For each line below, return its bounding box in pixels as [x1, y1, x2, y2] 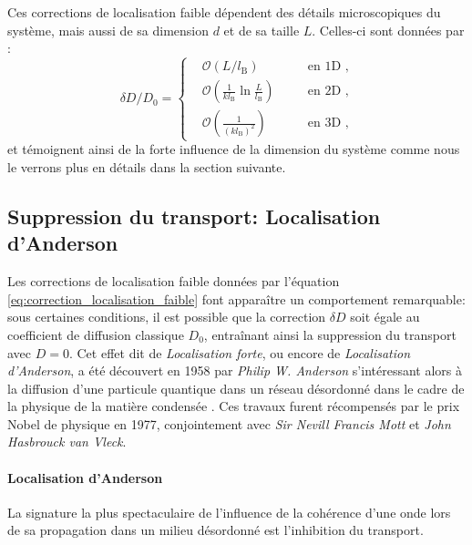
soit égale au [350, 307, 420, 326]
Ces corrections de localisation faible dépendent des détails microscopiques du [7, 3, 441, 21]
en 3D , [307, 117, 349, 130]
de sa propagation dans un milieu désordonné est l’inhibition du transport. [7, 520, 424, 540]
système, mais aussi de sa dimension [7, 20, 209, 39]
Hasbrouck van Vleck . [7, 432, 127, 451]
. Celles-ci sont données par [312, 20, 465, 39]
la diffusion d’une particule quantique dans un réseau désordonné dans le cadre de [7, 378, 465, 397]
